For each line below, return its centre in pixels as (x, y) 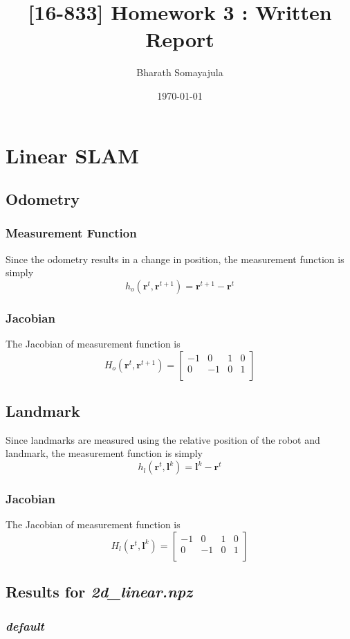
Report (180, 39)
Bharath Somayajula (180, 72)
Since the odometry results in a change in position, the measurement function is (175, 259)
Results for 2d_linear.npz (99, 592)
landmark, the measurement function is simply (104, 453)
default (25, 625)
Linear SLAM (72, 155)
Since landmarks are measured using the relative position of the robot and (163, 439)
